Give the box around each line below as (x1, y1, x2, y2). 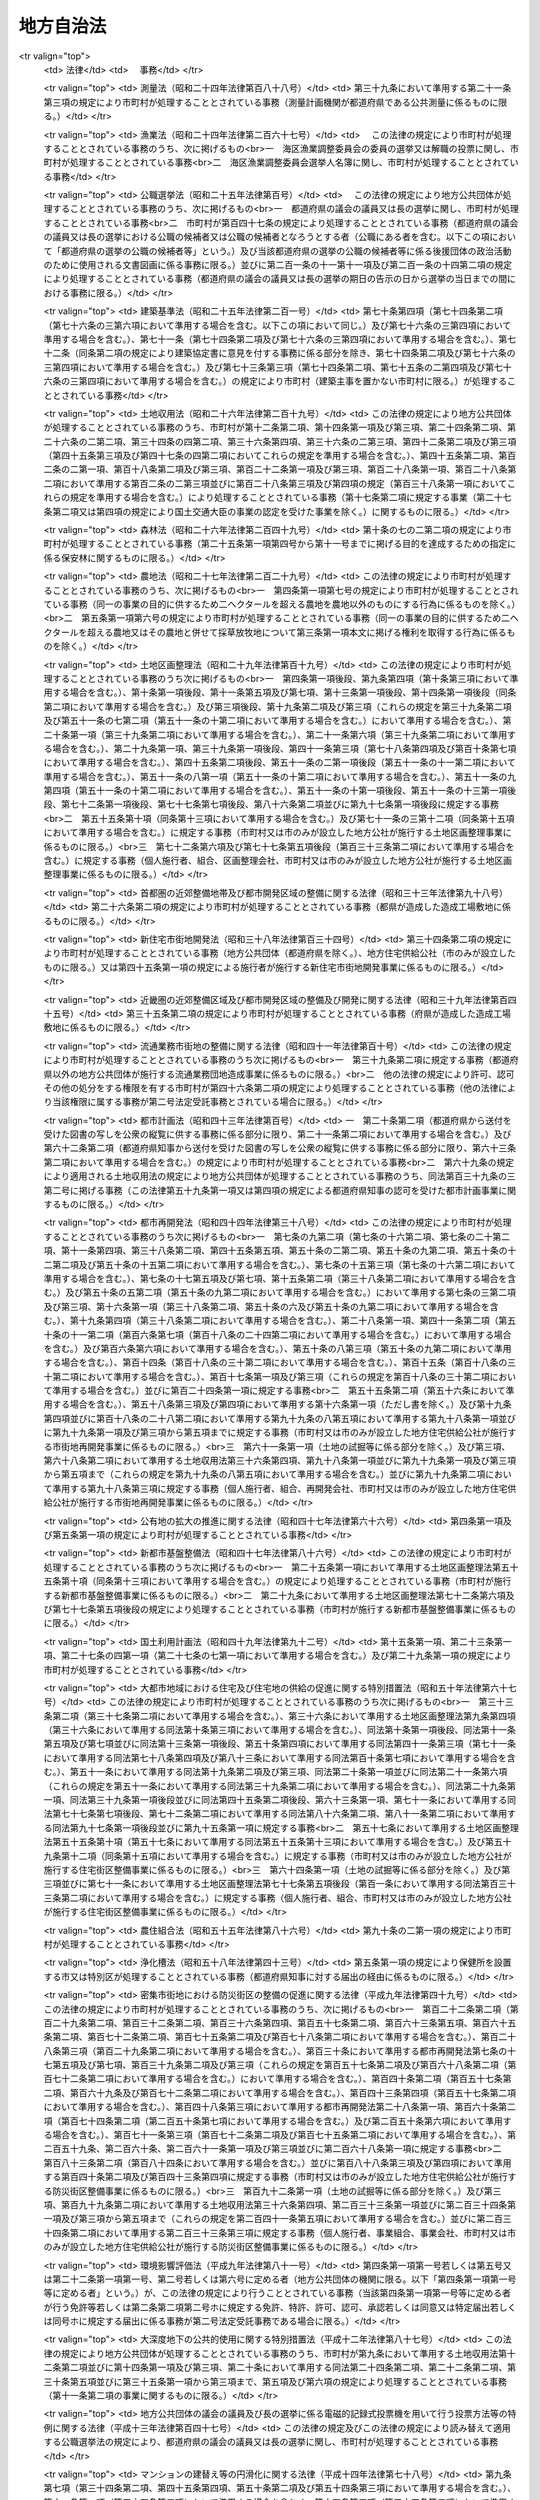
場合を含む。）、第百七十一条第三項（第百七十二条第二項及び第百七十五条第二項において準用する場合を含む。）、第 (51, 2129, 517, 2141)
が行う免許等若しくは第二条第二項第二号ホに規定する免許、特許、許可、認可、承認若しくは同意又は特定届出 (43, 2301, 490, 2313)
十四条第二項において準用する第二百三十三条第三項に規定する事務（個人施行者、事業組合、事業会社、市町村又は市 (43, 2226, 517, 2239)
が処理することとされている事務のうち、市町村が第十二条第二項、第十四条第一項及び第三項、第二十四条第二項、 (43, 421, 508, 434)
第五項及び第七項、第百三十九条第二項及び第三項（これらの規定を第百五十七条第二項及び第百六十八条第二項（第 (51, 2059, 517, 2071)
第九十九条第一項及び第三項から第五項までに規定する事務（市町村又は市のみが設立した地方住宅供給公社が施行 (51, 1426, 508, 1439)
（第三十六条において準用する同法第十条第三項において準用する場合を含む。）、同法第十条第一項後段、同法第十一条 (43, 1724, 517, 1736)
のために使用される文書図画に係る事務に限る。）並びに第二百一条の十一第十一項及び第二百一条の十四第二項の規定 (43, 259, 512, 271)
